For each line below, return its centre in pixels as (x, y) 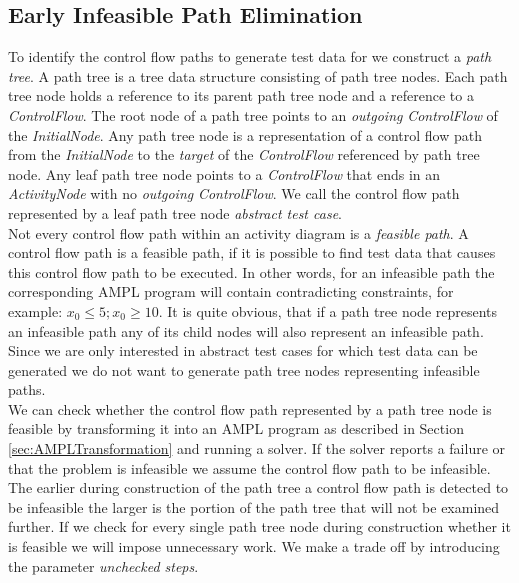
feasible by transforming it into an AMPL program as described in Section (236, 428)
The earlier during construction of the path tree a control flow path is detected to (258, 487)
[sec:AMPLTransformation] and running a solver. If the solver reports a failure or (257, 448)
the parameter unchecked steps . (103, 565)
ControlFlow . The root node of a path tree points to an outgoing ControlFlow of (253, 114)
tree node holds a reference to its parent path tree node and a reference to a (241, 95)
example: (35, 310)
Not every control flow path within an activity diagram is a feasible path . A (238, 232)
